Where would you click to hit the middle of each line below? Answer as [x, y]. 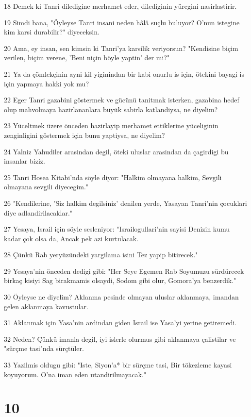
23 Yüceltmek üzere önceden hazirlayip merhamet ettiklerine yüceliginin [111, 125]
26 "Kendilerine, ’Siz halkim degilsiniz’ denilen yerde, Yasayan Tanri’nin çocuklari [125, 203]
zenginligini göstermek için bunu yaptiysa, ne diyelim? [84, 135]
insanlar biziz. [25, 161]
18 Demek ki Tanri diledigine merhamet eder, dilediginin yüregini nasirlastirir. [120, 6]
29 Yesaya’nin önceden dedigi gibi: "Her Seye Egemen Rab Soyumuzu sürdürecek [124, 271]
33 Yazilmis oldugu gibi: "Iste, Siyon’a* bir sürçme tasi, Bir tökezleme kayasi [118, 365]
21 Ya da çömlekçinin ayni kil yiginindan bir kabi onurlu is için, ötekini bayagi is [124, 74]
